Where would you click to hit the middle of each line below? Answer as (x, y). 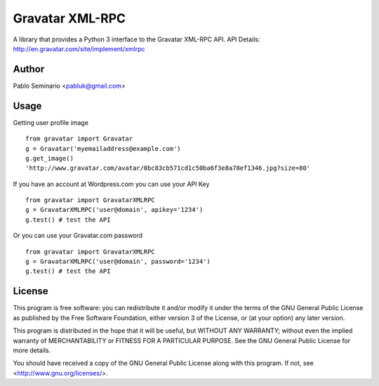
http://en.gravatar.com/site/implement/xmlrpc (79, 48)
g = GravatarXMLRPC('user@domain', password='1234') (118, 262)
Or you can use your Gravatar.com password (78, 236)
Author (29, 69)
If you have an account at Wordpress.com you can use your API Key (111, 184)
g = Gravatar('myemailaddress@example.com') (104, 148)
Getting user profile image (51, 122)
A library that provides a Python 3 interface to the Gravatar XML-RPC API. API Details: (137, 39)
